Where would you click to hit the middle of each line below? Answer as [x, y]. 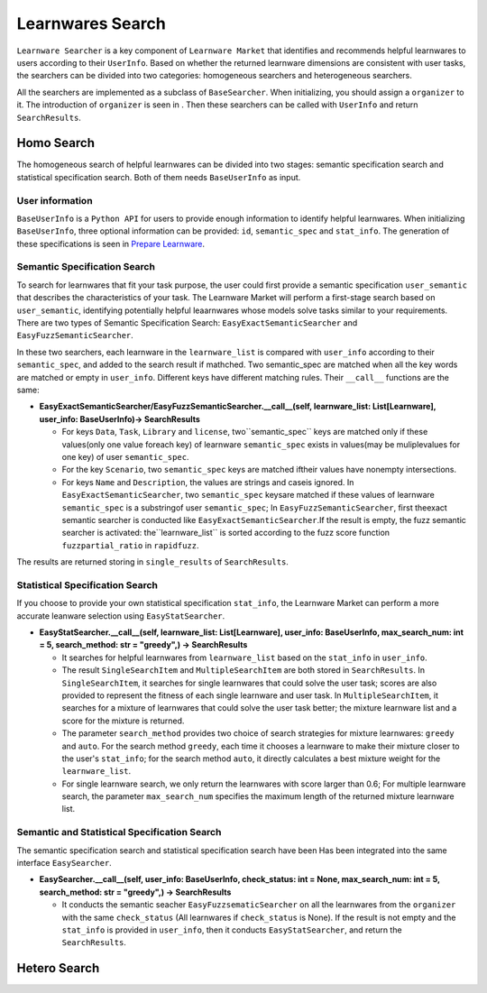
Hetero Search [58, 968]
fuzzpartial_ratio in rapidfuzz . [130, 545]
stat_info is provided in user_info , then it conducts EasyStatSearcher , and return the [232, 930]
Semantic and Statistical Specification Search [119, 832]
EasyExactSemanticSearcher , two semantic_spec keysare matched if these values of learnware [248, 495]
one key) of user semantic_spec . [125, 456]
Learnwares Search [91, 23]
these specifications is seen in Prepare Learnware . [111, 244]
